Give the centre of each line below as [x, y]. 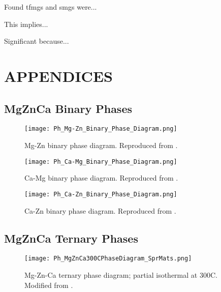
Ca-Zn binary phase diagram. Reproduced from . [100, 210]
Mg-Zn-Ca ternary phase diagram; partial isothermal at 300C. [121, 274]
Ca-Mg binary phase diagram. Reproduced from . [101, 178]
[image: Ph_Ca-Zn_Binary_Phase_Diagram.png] [101, 194]
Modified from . [49, 285]
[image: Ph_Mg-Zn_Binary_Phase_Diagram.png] [101, 129]
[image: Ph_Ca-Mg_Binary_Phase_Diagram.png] [101, 162]
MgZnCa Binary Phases [68, 108]
